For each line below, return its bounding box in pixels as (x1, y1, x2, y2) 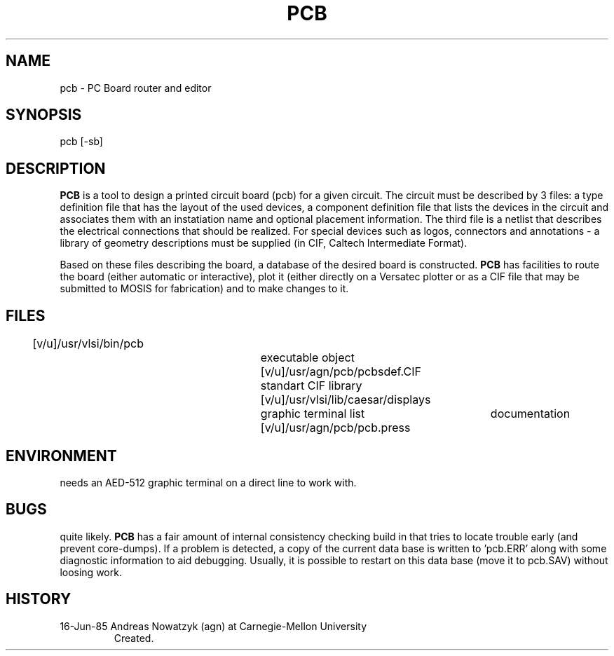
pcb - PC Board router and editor (60, 81, 212, 94)
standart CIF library (260, 378, 362, 393)
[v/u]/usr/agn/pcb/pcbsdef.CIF (260, 364, 421, 379)
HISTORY (6, 590, 71, 608)
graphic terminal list (260, 406, 365, 421)
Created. (114, 631, 154, 644)
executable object (260, 350, 355, 365)
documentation (490, 406, 571, 421)
